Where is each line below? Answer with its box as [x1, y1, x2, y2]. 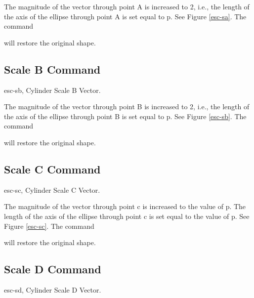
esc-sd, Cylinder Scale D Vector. [4, 284, 101, 295]
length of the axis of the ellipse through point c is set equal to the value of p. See [4, 211, 250, 221]
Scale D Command [4, 261, 101, 277]
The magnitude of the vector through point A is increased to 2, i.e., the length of [4, 1, 250, 11]
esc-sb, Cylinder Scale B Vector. [4, 85, 101, 95]
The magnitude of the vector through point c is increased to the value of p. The [4, 201, 246, 212]
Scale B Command [4, 61, 101, 77]
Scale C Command [4, 161, 101, 176]
